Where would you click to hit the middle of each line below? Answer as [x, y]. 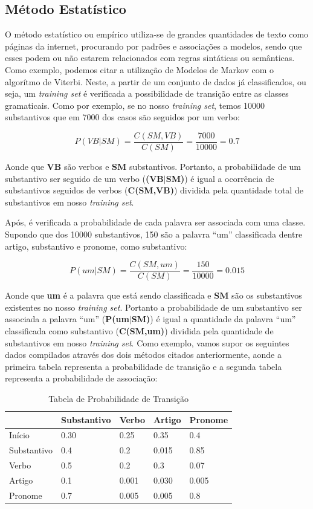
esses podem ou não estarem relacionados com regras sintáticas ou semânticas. [150, 58]
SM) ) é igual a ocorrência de [220, 178]
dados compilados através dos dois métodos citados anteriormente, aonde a [143, 355]
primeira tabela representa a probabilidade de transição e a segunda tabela [144, 366]
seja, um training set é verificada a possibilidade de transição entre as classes [147, 93]
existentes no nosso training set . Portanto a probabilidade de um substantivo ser [153, 307]
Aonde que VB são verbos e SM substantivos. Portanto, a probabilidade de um [153, 167]
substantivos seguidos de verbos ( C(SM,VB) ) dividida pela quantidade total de [154, 190]
